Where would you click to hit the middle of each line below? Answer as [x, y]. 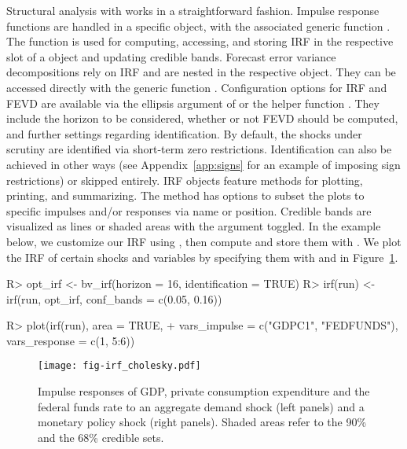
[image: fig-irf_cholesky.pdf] [119, 366]
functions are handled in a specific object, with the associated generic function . [198, 26]
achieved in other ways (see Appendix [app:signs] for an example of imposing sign [203, 164]
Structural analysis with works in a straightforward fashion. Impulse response [193, 10]
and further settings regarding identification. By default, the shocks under [184, 133]
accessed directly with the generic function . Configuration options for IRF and [197, 87]
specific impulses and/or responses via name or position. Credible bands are [189, 210]
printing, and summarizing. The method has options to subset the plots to [185, 195]
